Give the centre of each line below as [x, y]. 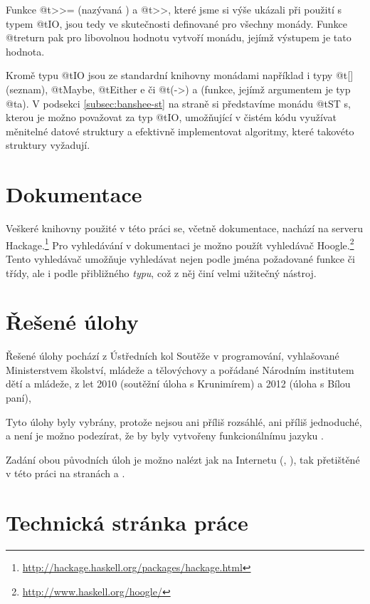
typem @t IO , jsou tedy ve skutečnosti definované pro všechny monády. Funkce [177, 23]
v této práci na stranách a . [65, 473]
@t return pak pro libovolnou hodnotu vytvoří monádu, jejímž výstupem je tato [179, 37]
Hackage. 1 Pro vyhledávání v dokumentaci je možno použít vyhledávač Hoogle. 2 [180, 244]
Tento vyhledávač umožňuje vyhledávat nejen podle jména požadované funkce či [180, 258]
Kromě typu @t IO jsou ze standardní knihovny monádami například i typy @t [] [180, 75]
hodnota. [25, 51]
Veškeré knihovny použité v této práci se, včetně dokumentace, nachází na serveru [185, 228]
